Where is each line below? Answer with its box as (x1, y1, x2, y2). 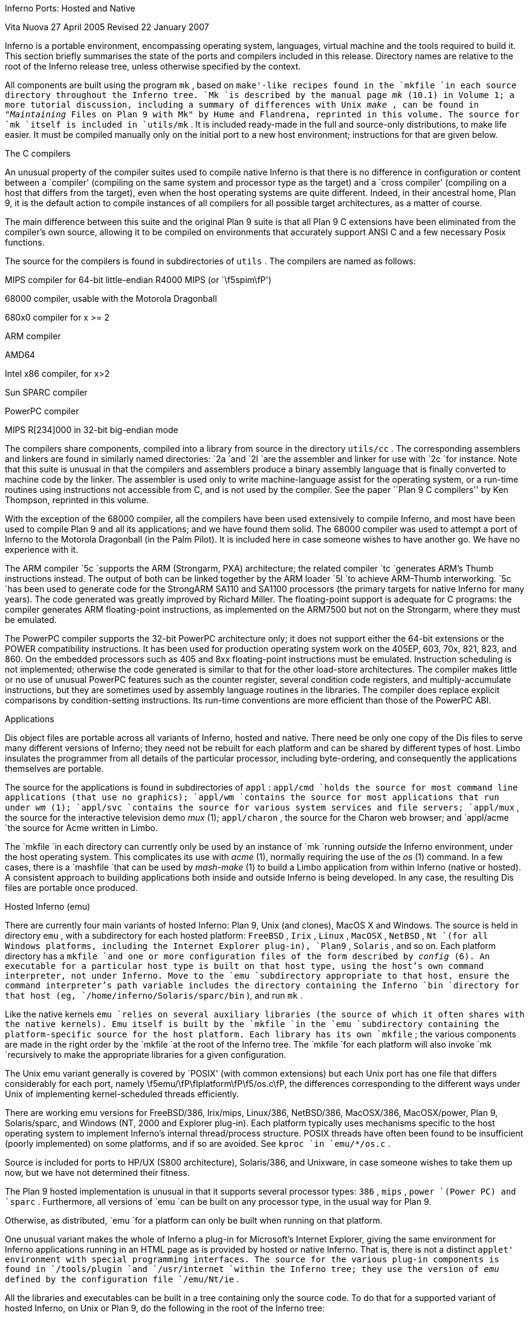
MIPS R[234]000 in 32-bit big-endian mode (5, 425, 178, 435)
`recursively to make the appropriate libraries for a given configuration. (5, 1049, 287, 1060)
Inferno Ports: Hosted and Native (5, 3, 135, 13)
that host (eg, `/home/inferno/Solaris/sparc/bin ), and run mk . (5, 990, 303, 1000)
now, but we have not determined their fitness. (5, 1167, 190, 1178)
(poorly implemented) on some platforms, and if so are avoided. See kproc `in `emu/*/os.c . (5, 1138, 391, 1149)
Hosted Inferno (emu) (5, 901, 91, 912)
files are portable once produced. (5, 882, 138, 893)
